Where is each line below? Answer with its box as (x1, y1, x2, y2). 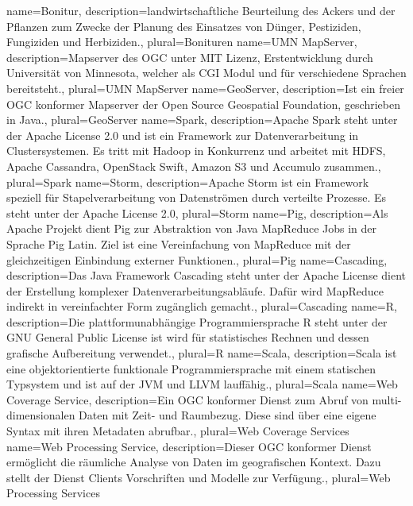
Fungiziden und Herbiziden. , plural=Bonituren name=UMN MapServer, (6, 33, 357, 50)
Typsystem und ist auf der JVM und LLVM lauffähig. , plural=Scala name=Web (6, 376, 398, 392)
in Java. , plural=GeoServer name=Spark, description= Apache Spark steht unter (6, 111, 398, 128)
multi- (372, 391, 402, 408)
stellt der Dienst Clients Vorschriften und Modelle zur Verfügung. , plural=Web (6, 469, 391, 485)
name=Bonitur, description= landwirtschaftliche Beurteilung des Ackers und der (6, 2, 396, 18)
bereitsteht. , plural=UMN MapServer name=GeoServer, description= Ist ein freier (6, 79, 404, 96)
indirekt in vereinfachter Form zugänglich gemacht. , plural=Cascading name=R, (6, 298, 397, 315)
